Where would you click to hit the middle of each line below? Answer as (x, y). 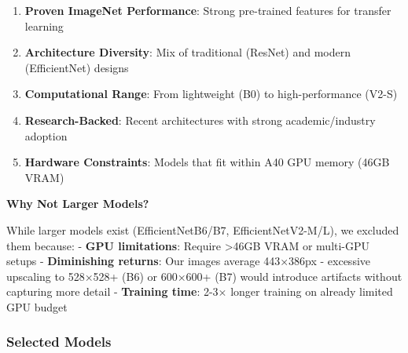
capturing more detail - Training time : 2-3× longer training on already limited (200, 291)
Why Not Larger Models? (78, 204)
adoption (46, 135)
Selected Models (59, 342)
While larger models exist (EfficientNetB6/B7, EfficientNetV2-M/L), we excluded (203, 229)
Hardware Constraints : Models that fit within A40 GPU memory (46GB (207, 162)
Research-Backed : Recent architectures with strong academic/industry (200, 120)
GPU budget (37, 306)
